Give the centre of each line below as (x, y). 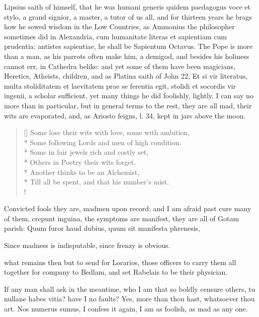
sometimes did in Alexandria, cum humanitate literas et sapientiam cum (115, 36)
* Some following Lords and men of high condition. (103, 142)
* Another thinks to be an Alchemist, (82, 172)
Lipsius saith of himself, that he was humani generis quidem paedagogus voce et (127, 7)
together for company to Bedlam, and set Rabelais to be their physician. (116, 272)
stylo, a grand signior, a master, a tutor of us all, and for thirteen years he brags (128, 16)
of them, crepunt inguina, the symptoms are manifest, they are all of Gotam (122, 218)
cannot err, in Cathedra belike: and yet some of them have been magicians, (120, 66)
